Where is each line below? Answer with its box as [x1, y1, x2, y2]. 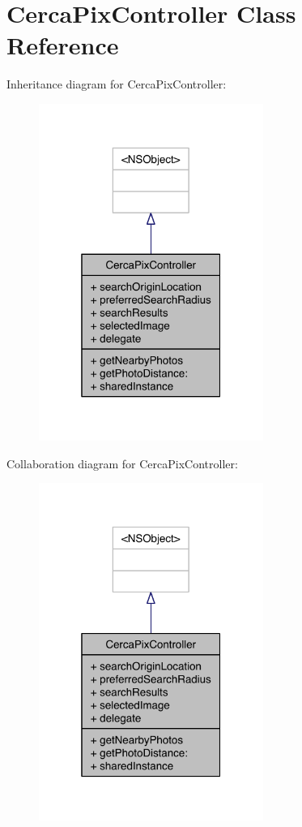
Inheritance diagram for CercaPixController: [6, 75, 227, 93]
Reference [6, 28, 119, 62]
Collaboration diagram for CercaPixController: [6, 454, 238, 472]
